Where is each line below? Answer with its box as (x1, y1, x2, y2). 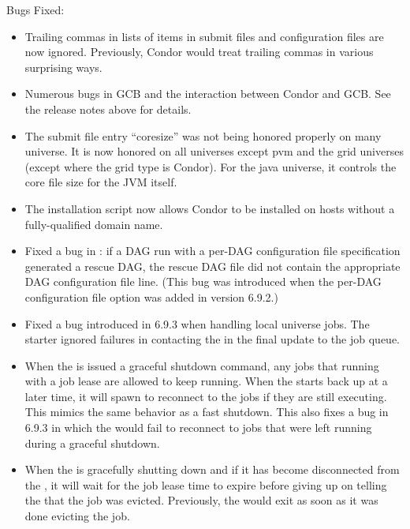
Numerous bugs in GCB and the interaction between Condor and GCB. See (24, 85, 391, 102)
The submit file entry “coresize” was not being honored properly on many (24, 127, 382, 144)
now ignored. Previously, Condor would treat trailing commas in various (24, 43, 374, 60)
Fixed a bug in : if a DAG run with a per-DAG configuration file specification (24, 242, 401, 259)
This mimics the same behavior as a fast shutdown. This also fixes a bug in (24, 403, 389, 420)
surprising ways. (24, 58, 102, 75)
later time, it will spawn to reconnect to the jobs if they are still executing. (24, 388, 387, 404)
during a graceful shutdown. (24, 434, 160, 451)
